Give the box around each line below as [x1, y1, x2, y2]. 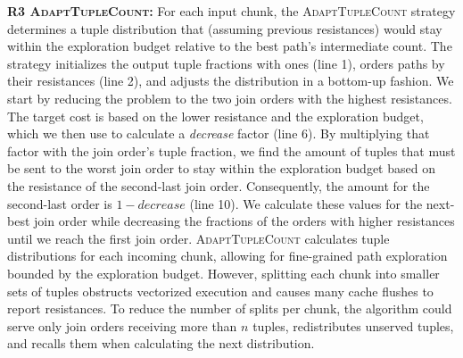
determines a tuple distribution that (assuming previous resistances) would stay [7, 19, 442, 37]
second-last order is [7, 194, 112, 212]
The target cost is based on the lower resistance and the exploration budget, [7, 106, 424, 125]
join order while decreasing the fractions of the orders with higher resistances [34, 212, 455, 230]
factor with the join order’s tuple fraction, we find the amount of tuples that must [7, 141, 456, 160]
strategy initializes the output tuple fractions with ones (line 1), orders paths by [7, 54, 445, 72]
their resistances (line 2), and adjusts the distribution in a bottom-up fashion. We [7, 71, 454, 90]
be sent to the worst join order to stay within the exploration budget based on [7, 159, 435, 178]
